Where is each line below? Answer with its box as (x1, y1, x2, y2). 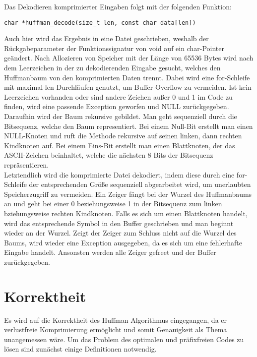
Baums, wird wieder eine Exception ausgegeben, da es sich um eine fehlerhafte (4, 237, 242, 247)
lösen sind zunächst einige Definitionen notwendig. (4, 344, 157, 354)
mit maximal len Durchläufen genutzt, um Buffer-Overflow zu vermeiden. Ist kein (4, 82, 252, 92)
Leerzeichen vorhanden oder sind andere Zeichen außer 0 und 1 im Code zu (4, 91, 233, 102)
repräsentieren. (4, 159, 49, 170)
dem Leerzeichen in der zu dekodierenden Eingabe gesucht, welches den (4, 62, 221, 73)
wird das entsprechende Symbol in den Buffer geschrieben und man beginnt (4, 218, 234, 228)
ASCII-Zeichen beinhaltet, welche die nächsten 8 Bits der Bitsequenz (4, 150, 213, 160)
